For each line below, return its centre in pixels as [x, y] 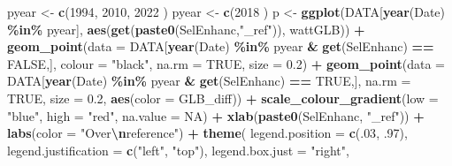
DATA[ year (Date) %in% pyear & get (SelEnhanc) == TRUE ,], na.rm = [209, 81]
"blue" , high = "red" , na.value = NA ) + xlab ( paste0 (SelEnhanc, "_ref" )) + [216, 115]
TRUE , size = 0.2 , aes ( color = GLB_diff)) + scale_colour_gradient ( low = [223, 98]
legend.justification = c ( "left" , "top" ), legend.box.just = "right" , [178, 150]
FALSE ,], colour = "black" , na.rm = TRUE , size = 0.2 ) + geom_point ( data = [226, 63]
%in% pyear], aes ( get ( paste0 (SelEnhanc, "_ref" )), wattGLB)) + [186, 29]
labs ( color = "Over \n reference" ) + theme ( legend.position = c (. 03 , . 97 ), [207, 133]
